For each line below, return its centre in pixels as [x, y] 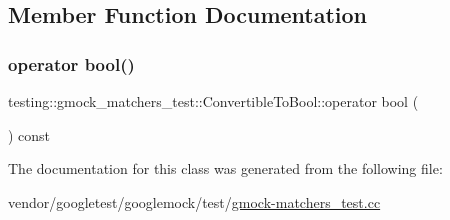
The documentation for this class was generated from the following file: [225, 168]
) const [29, 134]
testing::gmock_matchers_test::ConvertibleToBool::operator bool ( [213, 101]
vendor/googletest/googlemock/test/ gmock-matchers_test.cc [194, 201]
